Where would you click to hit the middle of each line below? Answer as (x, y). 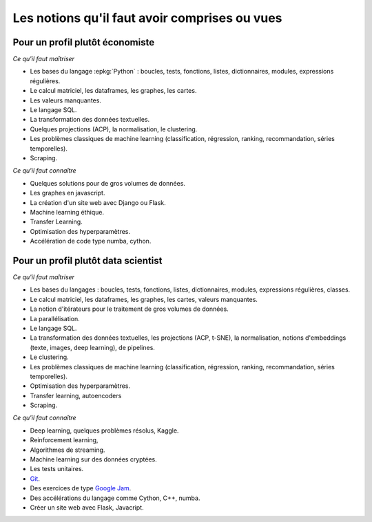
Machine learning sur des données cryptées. (94, 459)
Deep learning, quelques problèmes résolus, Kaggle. (104, 431)
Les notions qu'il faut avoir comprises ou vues (147, 18)
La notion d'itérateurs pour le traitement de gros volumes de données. (129, 309)
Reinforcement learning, (64, 440)
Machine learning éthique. (67, 212)
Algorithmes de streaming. (68, 450)
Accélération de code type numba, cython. (91, 241)
